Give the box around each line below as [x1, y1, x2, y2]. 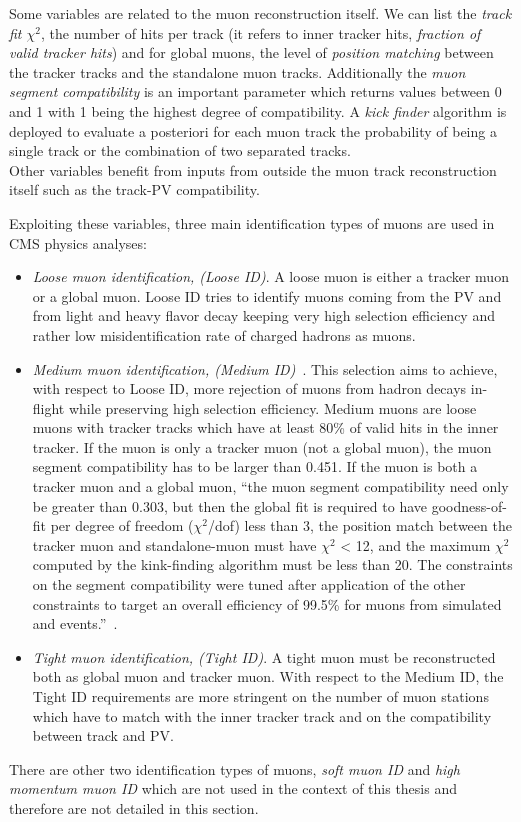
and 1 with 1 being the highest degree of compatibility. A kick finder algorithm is [9, 100, 507, 121]
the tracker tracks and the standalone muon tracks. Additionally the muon [9, 61, 466, 82]
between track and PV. [32, 725, 174, 746]
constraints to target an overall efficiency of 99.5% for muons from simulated [32, 593, 502, 614]
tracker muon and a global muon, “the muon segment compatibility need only [32, 476, 509, 497]
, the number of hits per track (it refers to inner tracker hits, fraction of [40, 22, 481, 43]
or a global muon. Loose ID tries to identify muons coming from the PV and [32, 285, 502, 306]
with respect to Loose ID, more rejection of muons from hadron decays [32, 378, 467, 399]
